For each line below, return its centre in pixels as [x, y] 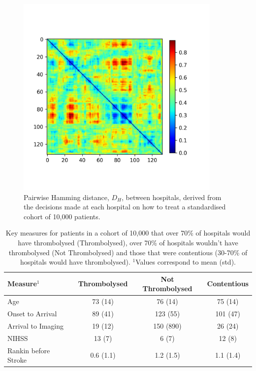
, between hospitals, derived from [172, 197]
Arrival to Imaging [36, 325]
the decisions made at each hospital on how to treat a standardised [125, 207]
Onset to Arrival [32, 313]
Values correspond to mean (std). [186, 262]
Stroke [17, 360]
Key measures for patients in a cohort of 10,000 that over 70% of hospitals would [128, 233]
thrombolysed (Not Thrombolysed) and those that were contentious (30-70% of [128, 252]
